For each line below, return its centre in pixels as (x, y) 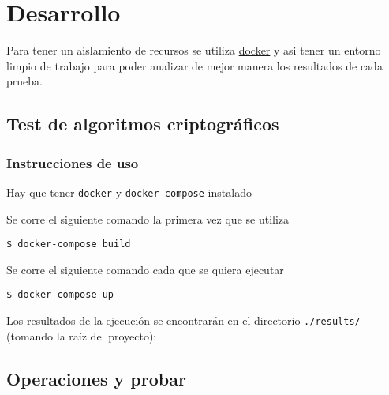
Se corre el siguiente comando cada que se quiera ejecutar (145, 269)
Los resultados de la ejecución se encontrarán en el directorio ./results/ (183, 320)
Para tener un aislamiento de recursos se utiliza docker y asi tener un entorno (194, 50)
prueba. (24, 81)
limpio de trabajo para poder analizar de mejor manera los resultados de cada (194, 65)
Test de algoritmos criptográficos (143, 124)
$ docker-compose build (69, 245)
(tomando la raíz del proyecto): (82, 335)
